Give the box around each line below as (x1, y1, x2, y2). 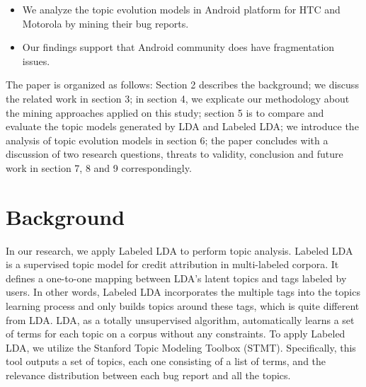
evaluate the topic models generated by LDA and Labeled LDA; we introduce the (6, 119, 359, 134)
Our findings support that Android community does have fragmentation (22, 40, 335, 54)
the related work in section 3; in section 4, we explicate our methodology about (6, 91, 350, 105)
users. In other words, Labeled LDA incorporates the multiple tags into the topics (6, 284, 360, 299)
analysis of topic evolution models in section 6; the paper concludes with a (6, 132, 328, 147)
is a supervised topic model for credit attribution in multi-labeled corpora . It (6, 257, 339, 272)
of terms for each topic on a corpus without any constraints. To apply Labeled (6, 326, 345, 341)
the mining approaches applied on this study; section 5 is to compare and (6, 105, 324, 120)
